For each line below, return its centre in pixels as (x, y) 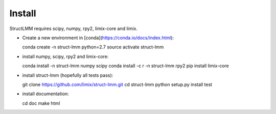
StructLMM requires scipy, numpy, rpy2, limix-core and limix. (74, 28)
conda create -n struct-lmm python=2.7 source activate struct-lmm (93, 47)
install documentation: (45, 94)
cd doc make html (41, 103)
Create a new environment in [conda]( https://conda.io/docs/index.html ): (98, 38)
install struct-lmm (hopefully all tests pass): (68, 75)
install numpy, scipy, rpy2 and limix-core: (65, 56)
